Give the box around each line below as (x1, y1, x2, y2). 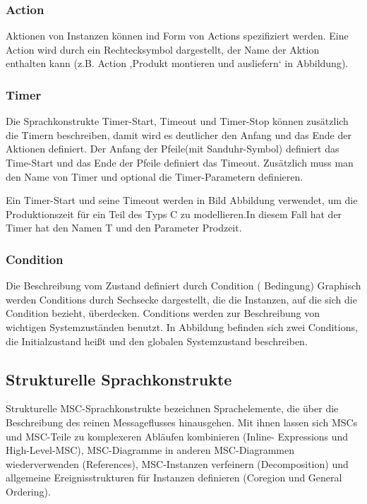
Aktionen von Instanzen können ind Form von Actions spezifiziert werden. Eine (6, 28, 349, 43)
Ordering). (6, 484, 51, 498)
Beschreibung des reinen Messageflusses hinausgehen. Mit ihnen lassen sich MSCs (6, 414, 358, 429)
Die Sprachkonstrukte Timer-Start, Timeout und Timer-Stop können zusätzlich (6, 114, 349, 128)
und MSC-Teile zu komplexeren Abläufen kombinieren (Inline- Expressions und (6, 428, 349, 443)
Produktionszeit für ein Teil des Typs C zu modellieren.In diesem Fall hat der (6, 206, 342, 221)
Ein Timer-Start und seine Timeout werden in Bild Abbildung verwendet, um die (6, 193, 358, 208)
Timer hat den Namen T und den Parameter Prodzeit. (6, 220, 242, 235)
